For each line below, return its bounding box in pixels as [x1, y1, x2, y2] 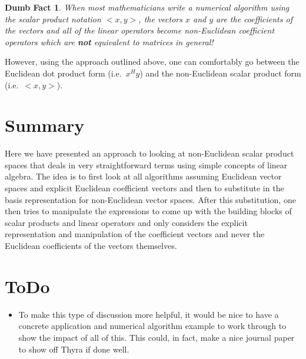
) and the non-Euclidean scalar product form [139, 67, 301, 79]
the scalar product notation [5, 12, 101, 25]
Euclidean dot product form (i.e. [5, 67, 122, 79]
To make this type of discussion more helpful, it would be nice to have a [18, 308, 279, 320]
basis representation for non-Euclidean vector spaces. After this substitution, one [5, 193, 296, 205]
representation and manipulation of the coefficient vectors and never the [5, 228, 265, 240]
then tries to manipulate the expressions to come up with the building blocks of [5, 205, 292, 217]
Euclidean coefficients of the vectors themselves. [5, 240, 177, 252]
